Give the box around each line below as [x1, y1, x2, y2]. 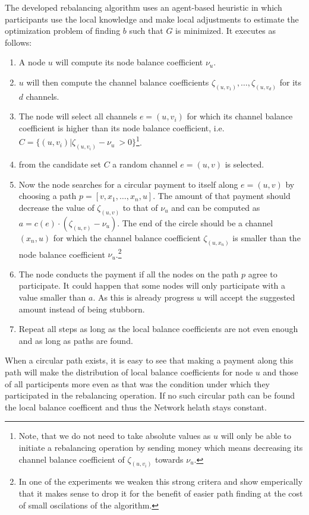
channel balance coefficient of [18, 453, 125, 465]
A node [18, 56, 46, 68]
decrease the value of [18, 201, 94, 213]
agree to [248, 267, 278, 280]
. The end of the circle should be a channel [117, 216, 273, 229]
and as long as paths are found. [18, 334, 133, 346]
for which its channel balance [187, 110, 293, 122]
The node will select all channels [18, 110, 137, 122]
